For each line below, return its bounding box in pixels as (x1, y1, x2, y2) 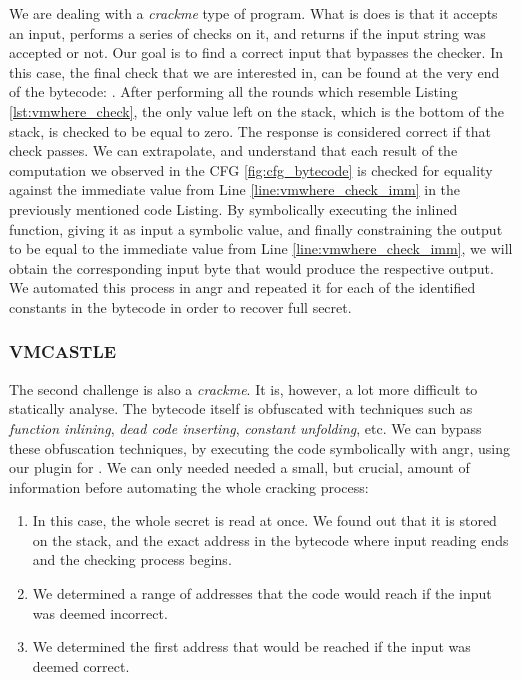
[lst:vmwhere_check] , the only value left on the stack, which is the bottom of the (9, 100, 504, 121)
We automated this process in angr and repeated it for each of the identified (9, 277, 476, 298)
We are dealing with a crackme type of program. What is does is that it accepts (9, 3, 498, 23)
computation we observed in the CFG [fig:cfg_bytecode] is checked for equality (9, 159, 493, 180)
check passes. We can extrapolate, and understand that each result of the (9, 140, 458, 161)
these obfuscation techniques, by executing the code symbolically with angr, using (9, 437, 510, 458)
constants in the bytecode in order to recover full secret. (9, 296, 352, 317)
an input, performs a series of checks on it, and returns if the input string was (9, 22, 486, 43)
